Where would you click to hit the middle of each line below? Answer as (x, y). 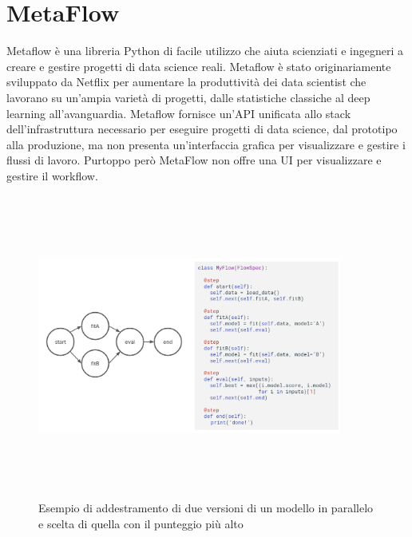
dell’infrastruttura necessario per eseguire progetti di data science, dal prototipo (202, 129)
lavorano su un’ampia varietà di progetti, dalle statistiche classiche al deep (188, 97)
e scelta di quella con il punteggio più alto (141, 523)
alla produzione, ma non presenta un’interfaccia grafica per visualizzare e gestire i (206, 144)
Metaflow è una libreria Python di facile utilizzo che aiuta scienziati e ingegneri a (205, 51)
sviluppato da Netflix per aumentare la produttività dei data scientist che (186, 82)
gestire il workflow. (52, 175)
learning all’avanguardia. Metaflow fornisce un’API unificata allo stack (179, 113)
